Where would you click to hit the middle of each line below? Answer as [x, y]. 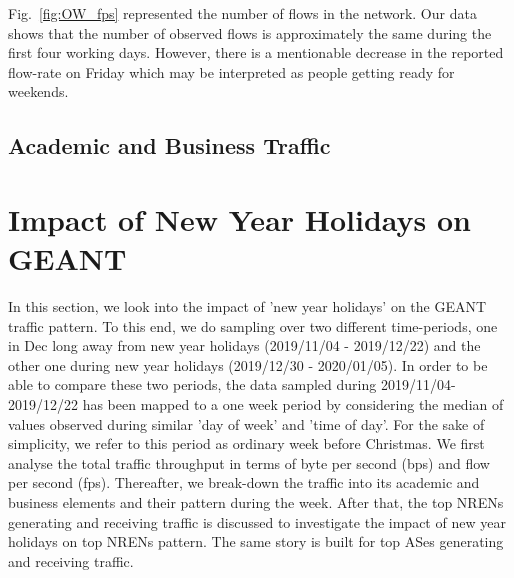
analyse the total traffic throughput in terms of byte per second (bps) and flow [249, 462]
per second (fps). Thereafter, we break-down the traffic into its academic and [244, 482]
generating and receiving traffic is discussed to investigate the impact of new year [257, 521]
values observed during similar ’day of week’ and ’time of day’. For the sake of [246, 423]
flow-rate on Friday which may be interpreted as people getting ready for [231, 71]
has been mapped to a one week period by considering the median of [293, 404]
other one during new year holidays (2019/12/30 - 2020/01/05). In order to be [248, 364]
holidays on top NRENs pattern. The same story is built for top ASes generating [256, 541]
